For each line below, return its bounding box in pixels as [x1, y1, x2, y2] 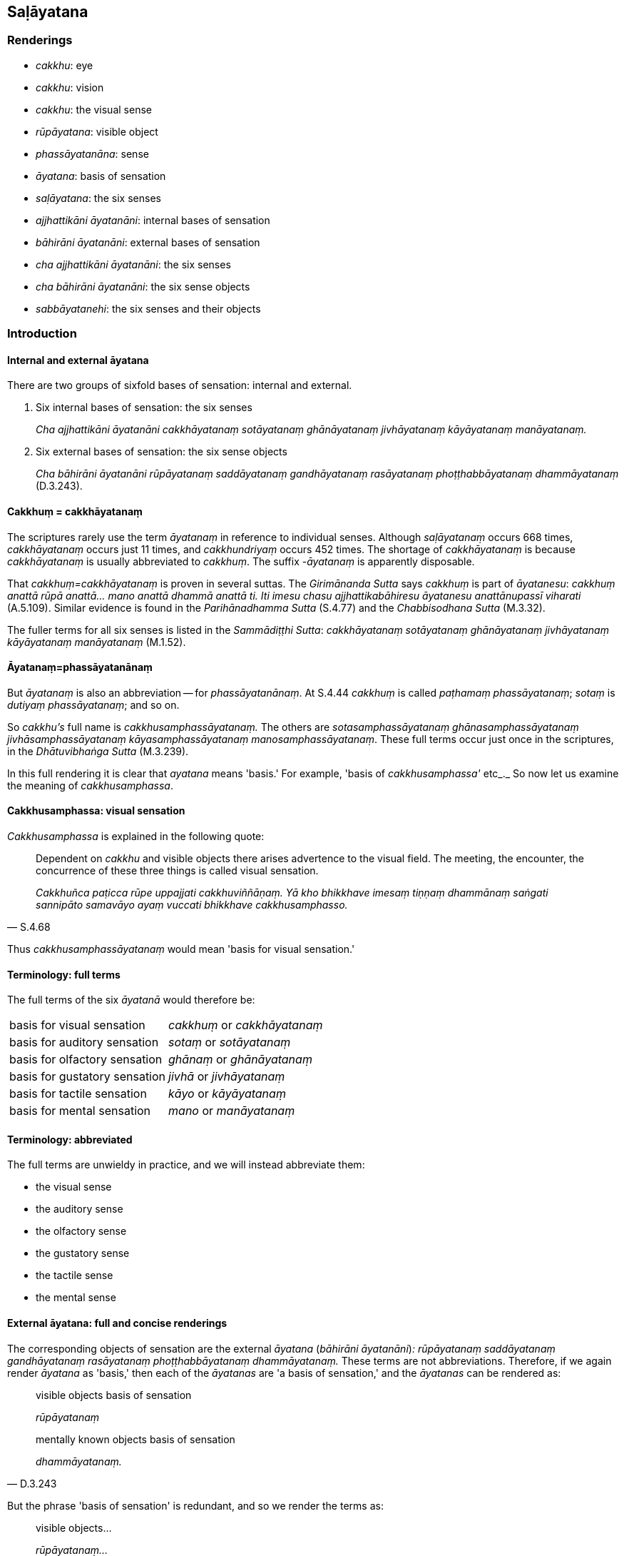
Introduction [7, 326, 77, 341]
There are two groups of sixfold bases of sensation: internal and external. [7, 379, 352, 392]
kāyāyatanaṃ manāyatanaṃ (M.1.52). [7, 635, 186, 648]
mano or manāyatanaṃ [168, 1103, 295, 1118]
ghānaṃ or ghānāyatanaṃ [168, 1052, 312, 1067]
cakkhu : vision [36, 81, 104, 94]
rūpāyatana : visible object [36, 125, 158, 138]
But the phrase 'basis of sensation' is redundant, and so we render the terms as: [7, 1499, 384, 1512]
